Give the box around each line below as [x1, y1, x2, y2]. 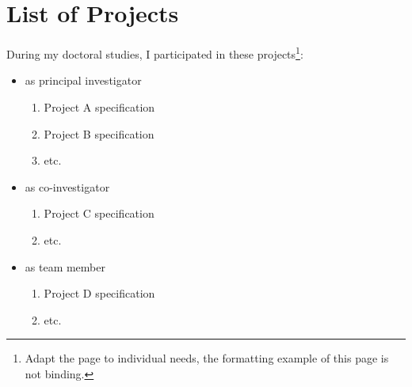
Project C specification [44, 205, 154, 222]
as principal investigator [25, 72, 142, 89]
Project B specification [44, 125, 154, 142]
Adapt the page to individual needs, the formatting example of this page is [25, 350, 389, 366]
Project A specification [44, 98, 155, 115]
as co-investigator [25, 178, 110, 195]
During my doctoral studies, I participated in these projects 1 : [6, 44, 303, 62]
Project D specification [44, 285, 155, 302]
